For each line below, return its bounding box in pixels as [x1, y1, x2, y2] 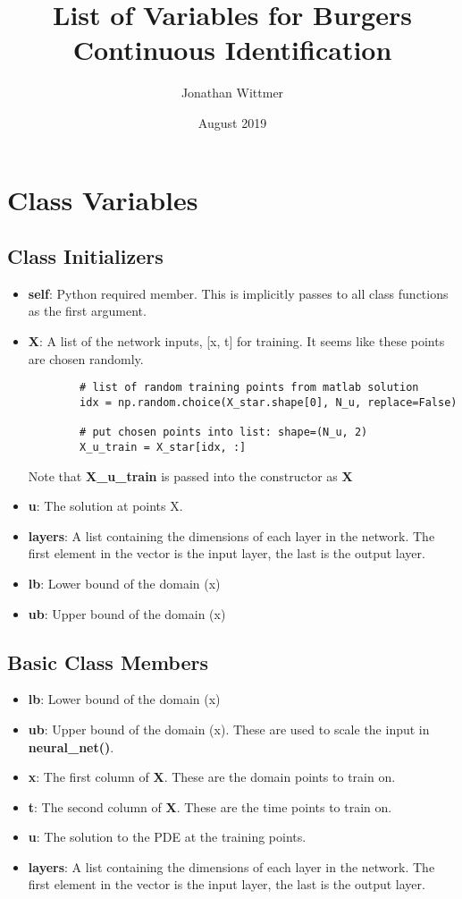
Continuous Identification [72, 31, 392, 68]
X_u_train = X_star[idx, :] [80, 440, 247, 454]
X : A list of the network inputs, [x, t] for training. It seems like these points [28, 332, 445, 351]
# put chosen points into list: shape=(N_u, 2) [80, 426, 368, 439]
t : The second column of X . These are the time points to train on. [28, 797, 392, 816]
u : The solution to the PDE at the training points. [28, 827, 307, 846]
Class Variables [7, 181, 198, 217]
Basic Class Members [7, 648, 209, 675]
